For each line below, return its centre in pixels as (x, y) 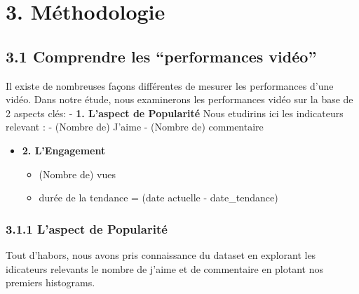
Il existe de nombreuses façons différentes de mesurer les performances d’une (170, 85)
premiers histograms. (50, 282)
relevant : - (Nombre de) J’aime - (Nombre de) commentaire (135, 127)
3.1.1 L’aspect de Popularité (87, 228)
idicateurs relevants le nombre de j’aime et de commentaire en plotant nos (164, 268)
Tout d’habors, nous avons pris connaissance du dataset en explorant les (161, 254)
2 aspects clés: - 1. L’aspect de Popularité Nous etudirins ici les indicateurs (175, 113)
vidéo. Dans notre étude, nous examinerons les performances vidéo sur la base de (179, 99)
